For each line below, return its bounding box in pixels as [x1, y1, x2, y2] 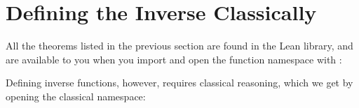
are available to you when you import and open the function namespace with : [6, 52, 342, 66]
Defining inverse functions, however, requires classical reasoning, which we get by [6, 75, 353, 90]
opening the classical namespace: [6, 88, 146, 103]
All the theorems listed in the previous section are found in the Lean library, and [6, 38, 353, 53]
